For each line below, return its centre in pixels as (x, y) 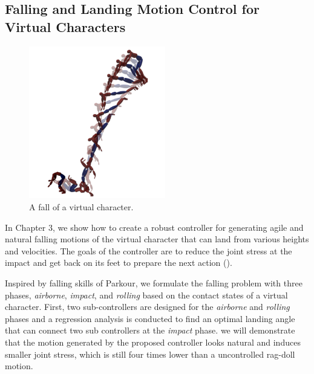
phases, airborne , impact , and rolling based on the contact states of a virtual (146, 295)
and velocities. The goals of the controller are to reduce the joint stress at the (149, 250)
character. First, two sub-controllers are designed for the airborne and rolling (147, 307)
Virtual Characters (65, 26)
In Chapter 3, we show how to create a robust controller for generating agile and (154, 227)
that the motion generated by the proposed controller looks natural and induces (153, 342)
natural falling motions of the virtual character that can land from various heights (157, 239)
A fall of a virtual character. (81, 207)
